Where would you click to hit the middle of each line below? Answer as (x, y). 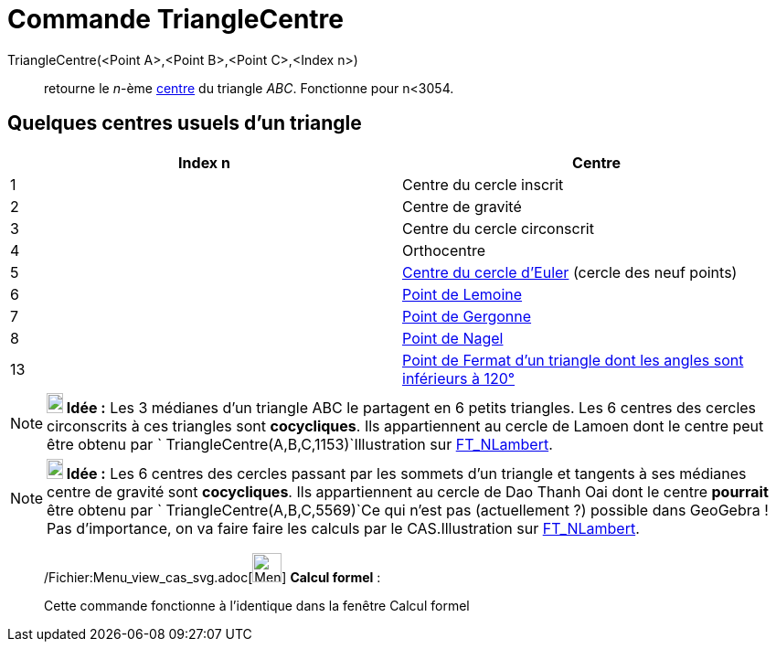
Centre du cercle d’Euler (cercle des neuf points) (570, 272)
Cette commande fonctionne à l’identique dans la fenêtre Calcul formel (257, 605)
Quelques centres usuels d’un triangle (185, 123)
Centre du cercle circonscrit (498, 228)
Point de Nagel (453, 338)
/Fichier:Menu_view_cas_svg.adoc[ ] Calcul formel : (213, 577)
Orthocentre (444, 250)
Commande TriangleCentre (175, 19)
